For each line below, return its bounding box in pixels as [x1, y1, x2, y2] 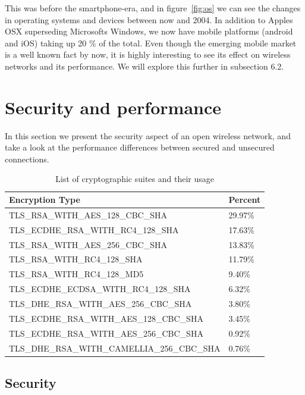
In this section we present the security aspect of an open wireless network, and [5, 129, 291, 142]
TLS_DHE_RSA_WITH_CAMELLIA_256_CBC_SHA [9, 341, 221, 354]
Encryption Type [9, 193, 80, 206]
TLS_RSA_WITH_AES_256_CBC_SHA [9, 238, 168, 250]
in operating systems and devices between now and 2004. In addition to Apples [5, 13, 293, 26]
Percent [228, 193, 261, 206]
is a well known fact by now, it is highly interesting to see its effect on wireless [5, 48, 291, 61]
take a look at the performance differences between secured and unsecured [5, 141, 275, 153]
